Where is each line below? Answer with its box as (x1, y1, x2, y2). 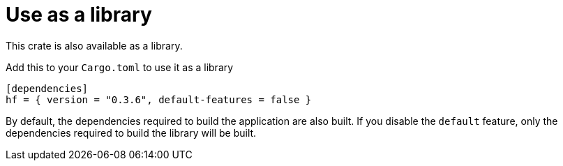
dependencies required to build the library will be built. (6, 126, 257, 139)
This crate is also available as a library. (6, 39, 183, 52)
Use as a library (6, 3, 152, 27)
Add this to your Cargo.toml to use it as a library (6, 61, 234, 73)
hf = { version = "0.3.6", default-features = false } (6, 93, 312, 105)
